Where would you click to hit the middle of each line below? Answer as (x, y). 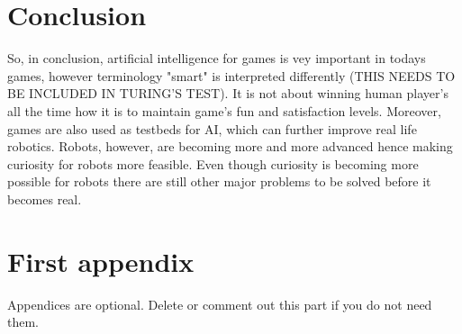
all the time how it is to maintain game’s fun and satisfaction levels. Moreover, (224, 110)
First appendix (101, 261)
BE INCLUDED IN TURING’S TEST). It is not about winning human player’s (228, 93)
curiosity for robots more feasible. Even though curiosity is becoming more (213, 163)
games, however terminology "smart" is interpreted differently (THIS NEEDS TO (231, 75)
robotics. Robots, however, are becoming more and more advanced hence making (230, 146)
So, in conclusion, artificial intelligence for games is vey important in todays (217, 58)
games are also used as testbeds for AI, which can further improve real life (212, 128)
